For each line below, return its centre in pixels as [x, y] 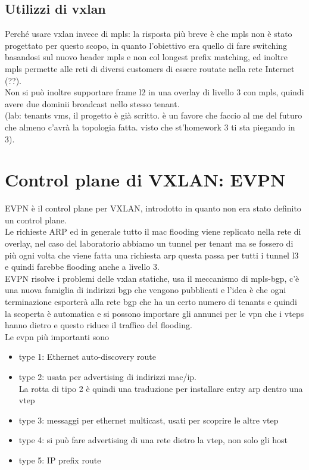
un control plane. [36, 220]
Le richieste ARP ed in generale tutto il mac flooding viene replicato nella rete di [153, 231]
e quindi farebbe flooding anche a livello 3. [82, 267]
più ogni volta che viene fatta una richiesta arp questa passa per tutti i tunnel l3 [152, 255]
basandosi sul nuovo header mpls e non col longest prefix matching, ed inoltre [146, 57]
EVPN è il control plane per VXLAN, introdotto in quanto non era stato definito [153, 208]
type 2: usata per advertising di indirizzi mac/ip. [107, 376]
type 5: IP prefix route [60, 460]
